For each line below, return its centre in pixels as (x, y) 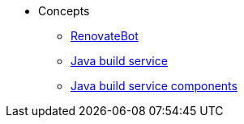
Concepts (64, 11)
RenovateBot (105, 36)
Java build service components (154, 86)
